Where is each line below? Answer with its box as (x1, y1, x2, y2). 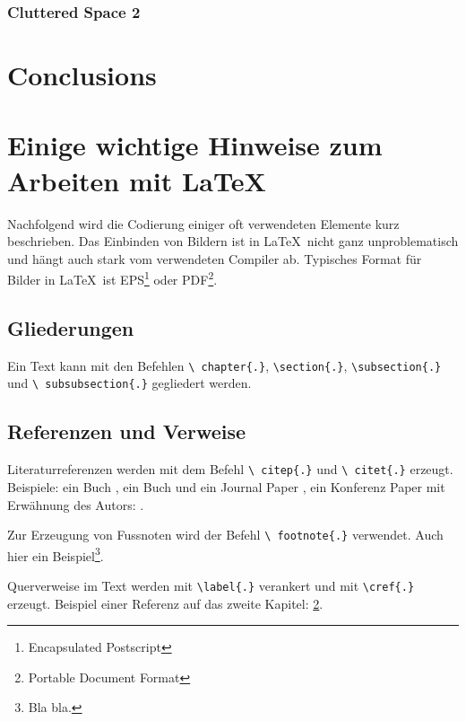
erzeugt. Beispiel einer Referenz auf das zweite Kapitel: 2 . (7, 594, 324, 612)
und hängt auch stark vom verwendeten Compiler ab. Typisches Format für (7, 249, 422, 268)
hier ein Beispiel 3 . (7, 543, 104, 565)
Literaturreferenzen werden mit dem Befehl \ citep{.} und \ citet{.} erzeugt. (7, 460, 453, 479)
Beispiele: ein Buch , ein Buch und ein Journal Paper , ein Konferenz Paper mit (7, 477, 445, 496)
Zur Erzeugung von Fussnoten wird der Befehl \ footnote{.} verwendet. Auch (7, 525, 444, 544)
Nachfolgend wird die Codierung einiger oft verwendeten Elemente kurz (7, 214, 400, 233)
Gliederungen (7, 313, 134, 341)
